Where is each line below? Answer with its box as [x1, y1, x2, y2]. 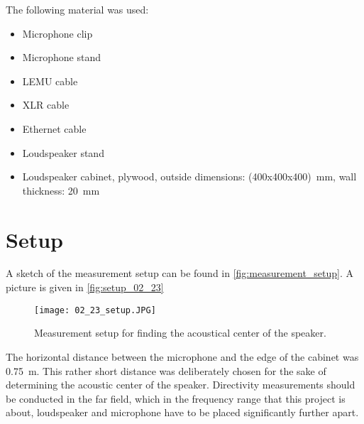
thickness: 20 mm [22, 183, 100, 197]
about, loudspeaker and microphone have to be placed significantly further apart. [6, 405, 359, 420]
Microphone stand [22, 50, 101, 65]
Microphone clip [22, 26, 93, 40]
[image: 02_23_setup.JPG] [34, 305, 156, 315]
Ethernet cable [22, 121, 87, 136]
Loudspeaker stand [22, 145, 104, 160]
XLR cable [22, 97, 70, 112]
